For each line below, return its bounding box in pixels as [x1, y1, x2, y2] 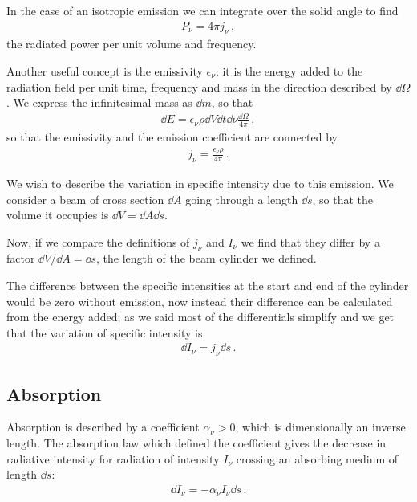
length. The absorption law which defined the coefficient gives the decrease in [6, 435, 387, 451]
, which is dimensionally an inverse [235, 418, 406, 435]
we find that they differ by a [241, 233, 380, 250]
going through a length [185, 190, 298, 207]
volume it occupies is [6, 206, 109, 223]
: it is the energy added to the [215, 63, 363, 80]
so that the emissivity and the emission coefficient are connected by [6, 129, 338, 145]
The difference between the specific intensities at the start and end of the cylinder [6, 277, 409, 294]
